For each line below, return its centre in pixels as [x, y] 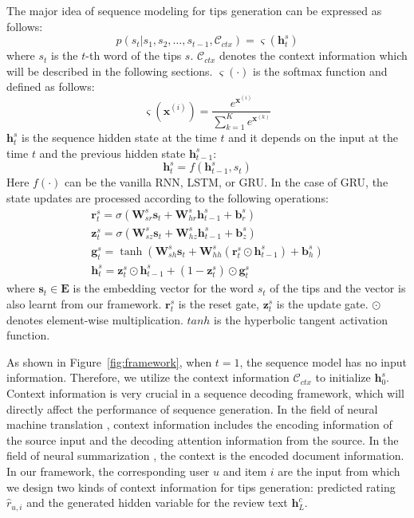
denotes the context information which [313, 55]
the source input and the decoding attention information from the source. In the [203, 440]
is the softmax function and [320, 71]
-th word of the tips [134, 55]
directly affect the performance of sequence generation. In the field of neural [192, 408]
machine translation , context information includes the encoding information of [199, 424]
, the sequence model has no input [323, 361]
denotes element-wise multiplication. [95, 319]
